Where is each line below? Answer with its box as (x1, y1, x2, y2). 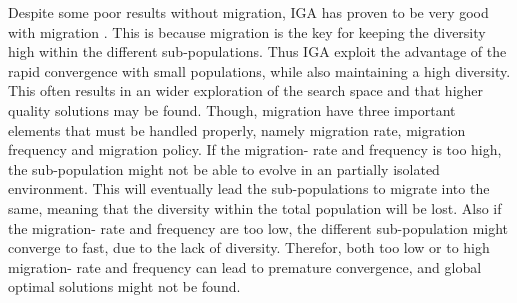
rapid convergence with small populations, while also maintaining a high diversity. (8, 60, 511, 81)
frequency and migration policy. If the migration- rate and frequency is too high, (8, 139, 502, 160)
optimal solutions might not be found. (8, 276, 241, 297)
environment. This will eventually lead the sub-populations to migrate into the (8, 178, 490, 199)
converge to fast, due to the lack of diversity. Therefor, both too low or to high (8, 237, 490, 258)
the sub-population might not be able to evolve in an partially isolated (8, 158, 440, 179)
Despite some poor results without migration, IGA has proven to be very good (8, 2, 489, 22)
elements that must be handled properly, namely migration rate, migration (8, 119, 466, 140)
